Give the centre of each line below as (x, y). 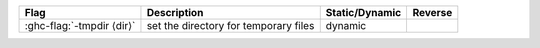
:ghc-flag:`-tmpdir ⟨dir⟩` (80, 25)
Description (175, 12)
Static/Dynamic (363, 12)
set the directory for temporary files (230, 25)
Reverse (432, 12)
